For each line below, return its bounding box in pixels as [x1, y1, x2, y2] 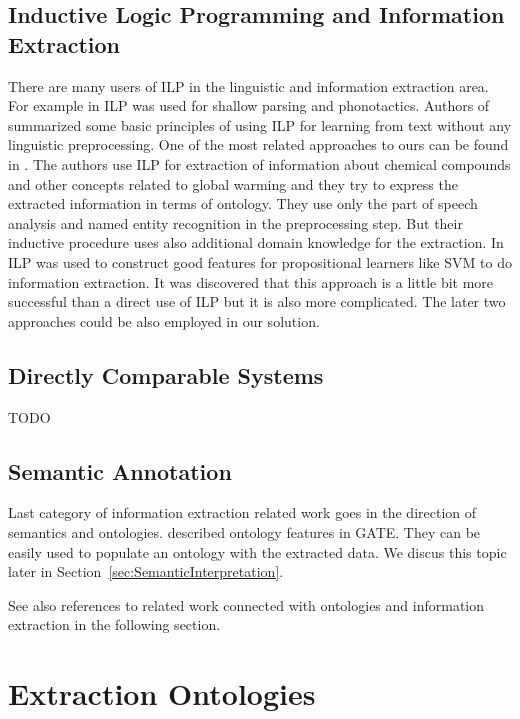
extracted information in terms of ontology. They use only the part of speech [8, 193, 478, 214]
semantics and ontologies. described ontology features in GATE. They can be [8, 521, 481, 542]
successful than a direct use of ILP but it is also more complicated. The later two [8, 291, 506, 312]
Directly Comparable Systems [8, 359, 324, 390]
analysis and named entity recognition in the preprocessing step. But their [8, 212, 463, 233]
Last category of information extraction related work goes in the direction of [8, 502, 477, 523]
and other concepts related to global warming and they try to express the [8, 173, 458, 194]
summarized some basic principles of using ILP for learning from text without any [8, 114, 512, 135]
